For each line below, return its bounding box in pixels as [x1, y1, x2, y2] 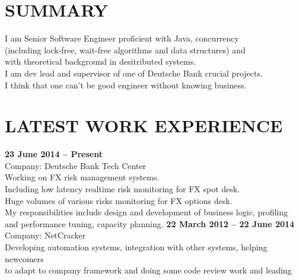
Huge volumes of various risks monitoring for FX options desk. [5, 194, 233, 206]
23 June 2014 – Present [5, 148, 103, 160]
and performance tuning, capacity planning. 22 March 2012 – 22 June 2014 [5, 217, 295, 230]
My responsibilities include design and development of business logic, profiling [5, 206, 288, 218]
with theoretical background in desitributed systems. [5, 55, 196, 68]
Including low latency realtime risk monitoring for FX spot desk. [5, 183, 240, 195]
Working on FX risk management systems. [5, 171, 160, 183]
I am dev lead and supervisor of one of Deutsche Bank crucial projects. [5, 66, 263, 79]
